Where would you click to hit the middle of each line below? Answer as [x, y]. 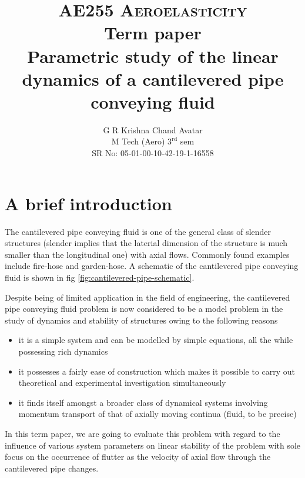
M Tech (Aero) [138, 141]
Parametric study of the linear [153, 55]
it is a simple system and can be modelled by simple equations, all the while [156, 340]
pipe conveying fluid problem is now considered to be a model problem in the [144, 309]
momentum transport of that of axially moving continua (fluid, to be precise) [157, 414]
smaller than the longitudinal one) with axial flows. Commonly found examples [147, 254]
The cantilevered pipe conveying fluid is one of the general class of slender [138, 231]
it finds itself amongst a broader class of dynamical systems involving [143, 402]
